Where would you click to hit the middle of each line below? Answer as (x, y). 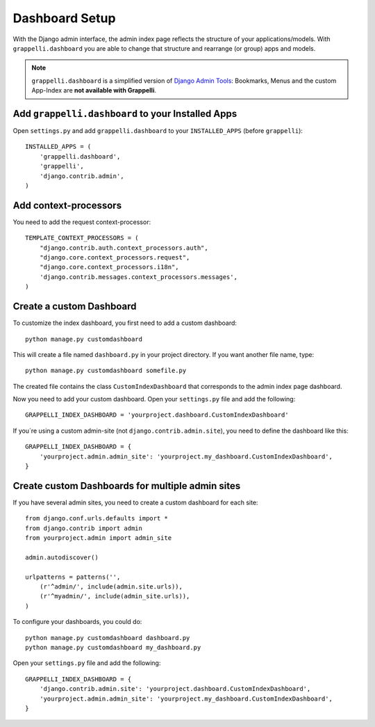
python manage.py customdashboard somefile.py (106, 371)
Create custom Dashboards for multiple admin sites (127, 486)
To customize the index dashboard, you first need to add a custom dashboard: (125, 323)
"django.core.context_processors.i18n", (109, 267)
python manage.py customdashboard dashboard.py (108, 638)
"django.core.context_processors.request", (115, 258)
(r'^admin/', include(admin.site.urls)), (111, 587)
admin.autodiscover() (62, 557)
